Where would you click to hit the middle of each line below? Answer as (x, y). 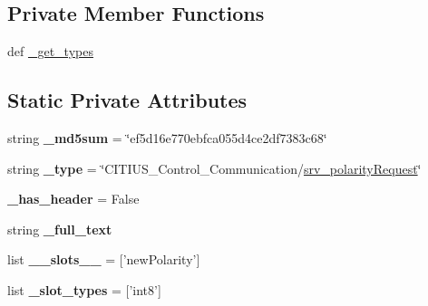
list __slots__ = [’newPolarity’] (104, 259)
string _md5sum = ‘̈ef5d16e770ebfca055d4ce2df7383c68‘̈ (167, 138)
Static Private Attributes (127, 100)
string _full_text (60, 229)
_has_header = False (73, 199)
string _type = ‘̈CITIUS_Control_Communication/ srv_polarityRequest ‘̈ (214, 168)
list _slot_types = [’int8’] (84, 289)
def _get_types (50, 51)
